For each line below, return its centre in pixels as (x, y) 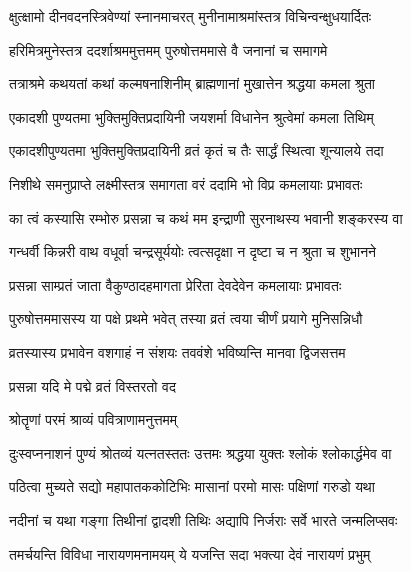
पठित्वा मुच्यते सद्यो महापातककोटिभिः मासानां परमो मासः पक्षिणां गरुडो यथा (192, 486)
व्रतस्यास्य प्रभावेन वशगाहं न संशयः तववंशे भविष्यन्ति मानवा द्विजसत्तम (177, 351)
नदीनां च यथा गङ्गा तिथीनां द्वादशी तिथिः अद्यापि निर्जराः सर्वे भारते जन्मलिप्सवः (203, 519)
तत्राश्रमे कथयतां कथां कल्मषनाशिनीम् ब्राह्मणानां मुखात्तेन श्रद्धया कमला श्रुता (192, 83)
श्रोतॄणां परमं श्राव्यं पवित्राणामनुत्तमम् (93, 419)
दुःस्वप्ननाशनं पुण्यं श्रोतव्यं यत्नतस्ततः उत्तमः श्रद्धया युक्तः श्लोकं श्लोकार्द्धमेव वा (200, 452)
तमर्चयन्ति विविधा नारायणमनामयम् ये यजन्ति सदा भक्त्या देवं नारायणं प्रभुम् (190, 553)
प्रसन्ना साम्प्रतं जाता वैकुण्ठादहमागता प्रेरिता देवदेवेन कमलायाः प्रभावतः (175, 284)
